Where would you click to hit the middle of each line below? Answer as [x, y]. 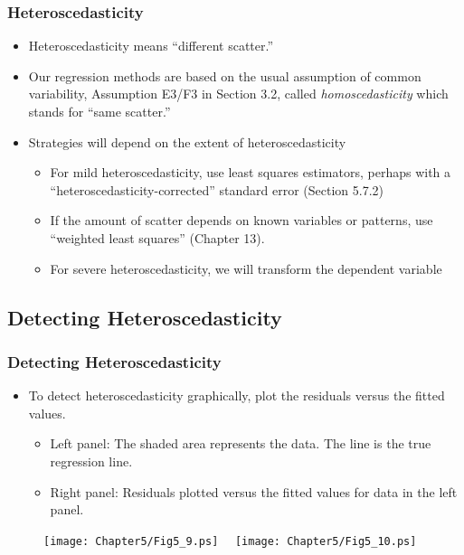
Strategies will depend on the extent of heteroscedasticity [187, 141]
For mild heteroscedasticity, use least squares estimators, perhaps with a [251, 172]
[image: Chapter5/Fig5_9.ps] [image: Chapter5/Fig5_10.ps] [230, 541]
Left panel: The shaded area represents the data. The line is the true [241, 443]
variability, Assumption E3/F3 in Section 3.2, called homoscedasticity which [238, 94]
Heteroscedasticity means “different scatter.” [151, 46]
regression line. [91, 461]
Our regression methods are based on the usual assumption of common [225, 75]
